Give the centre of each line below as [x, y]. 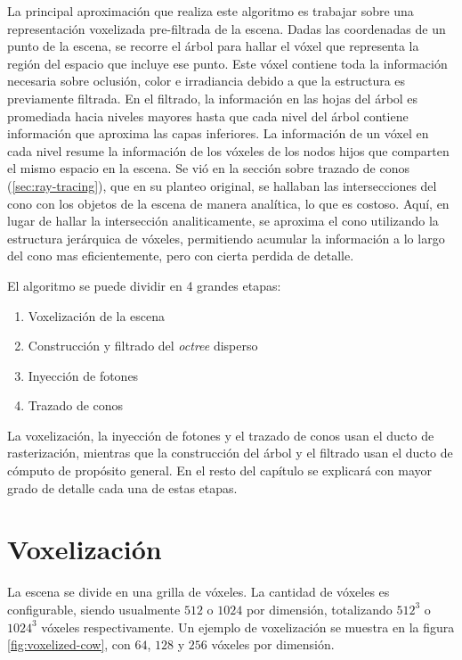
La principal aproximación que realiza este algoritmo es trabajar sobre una [211, 11]
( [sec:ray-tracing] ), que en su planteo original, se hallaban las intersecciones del [222, 185]
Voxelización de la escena [97, 315]
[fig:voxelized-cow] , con [69, 644]
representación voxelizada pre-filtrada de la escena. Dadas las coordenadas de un [227, 28]
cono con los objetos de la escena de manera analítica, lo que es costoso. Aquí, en [228, 203]
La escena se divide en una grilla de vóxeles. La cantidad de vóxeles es [199, 592]
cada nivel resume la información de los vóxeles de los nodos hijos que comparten [228, 150]
